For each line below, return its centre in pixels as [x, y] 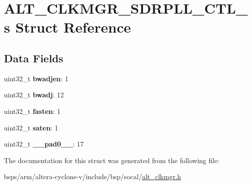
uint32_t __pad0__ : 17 [44, 144]
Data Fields [34, 58]
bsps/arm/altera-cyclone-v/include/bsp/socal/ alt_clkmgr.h [93, 176]
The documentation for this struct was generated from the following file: [112, 160]
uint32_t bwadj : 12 [34, 95]
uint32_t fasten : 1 [32, 111]
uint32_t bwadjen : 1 [36, 78]
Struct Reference [73, 27]
